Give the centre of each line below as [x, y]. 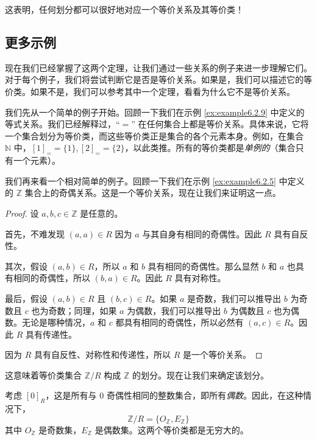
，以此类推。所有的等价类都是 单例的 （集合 [210, 148]
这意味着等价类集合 [43, 375]
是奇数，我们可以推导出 [234, 298]
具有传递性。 [51, 334]
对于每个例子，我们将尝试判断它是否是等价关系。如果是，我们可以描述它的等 [158, 79]
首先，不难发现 [35, 233]
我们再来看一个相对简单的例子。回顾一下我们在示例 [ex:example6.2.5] [141, 180]
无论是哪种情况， [56, 322]
